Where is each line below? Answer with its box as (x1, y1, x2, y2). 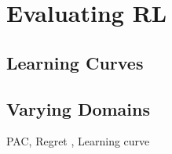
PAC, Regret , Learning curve (6, 133, 150, 149)
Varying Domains (6, 96, 151, 120)
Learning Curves (6, 50, 144, 74)
